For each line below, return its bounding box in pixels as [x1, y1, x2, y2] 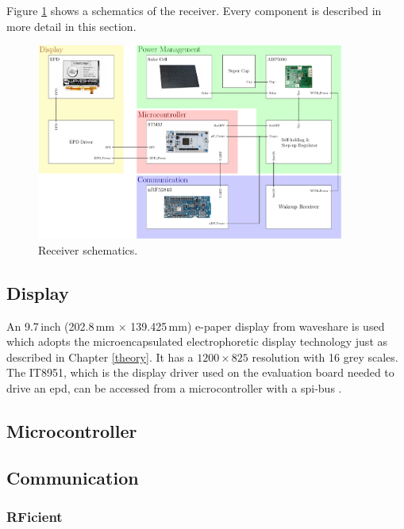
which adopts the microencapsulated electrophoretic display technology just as [6, 333, 388, 350]
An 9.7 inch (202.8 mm [6, 317, 115, 334]
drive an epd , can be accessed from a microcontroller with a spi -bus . [6, 379, 342, 396]
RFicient [6, 506, 63, 526]
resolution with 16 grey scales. [252, 348, 398, 365]
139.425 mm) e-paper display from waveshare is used [130, 317, 385, 334]
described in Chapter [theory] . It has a [6, 348, 194, 365]
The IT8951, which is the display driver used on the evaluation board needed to [6, 364, 394, 381]
